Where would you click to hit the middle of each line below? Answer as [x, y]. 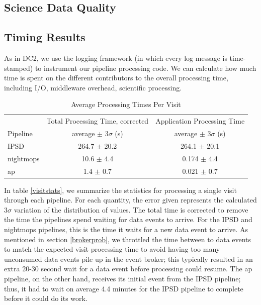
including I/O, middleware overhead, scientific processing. [93, 87]
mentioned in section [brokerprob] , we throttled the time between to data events [128, 239]
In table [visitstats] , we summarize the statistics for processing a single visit [120, 190]
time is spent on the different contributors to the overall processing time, [116, 78]
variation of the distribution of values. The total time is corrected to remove [131, 209]
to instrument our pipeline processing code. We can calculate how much [146, 68]
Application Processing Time [200, 121]
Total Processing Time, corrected [98, 121]
